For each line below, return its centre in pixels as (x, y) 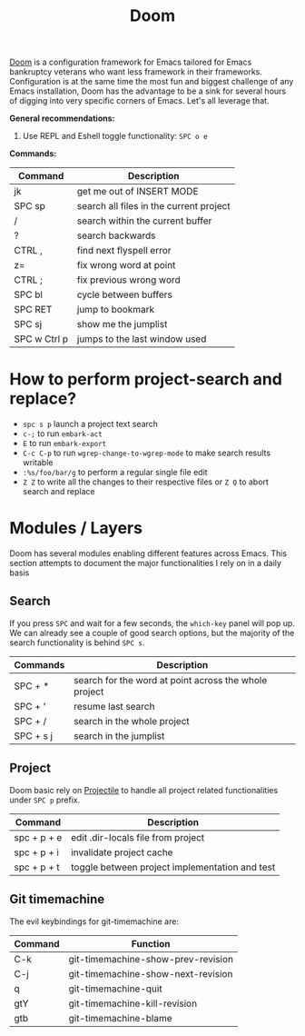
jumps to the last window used (142, 339)
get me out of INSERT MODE (138, 192)
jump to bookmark (116, 310)
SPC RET (33, 310)
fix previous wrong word (129, 280)
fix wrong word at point (126, 265)
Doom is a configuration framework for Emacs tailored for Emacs (131, 62)
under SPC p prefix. (45, 800)
